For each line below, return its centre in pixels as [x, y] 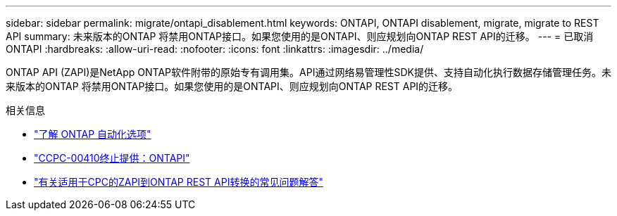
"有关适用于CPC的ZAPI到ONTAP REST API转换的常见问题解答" [179, 182]
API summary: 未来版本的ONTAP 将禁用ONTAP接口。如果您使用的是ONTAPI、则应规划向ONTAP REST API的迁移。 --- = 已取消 [300, 36]
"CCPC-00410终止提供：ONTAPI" [112, 158]
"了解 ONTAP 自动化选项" [93, 134]
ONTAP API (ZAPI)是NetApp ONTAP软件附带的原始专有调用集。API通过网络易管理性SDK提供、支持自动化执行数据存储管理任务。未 [308, 72]
